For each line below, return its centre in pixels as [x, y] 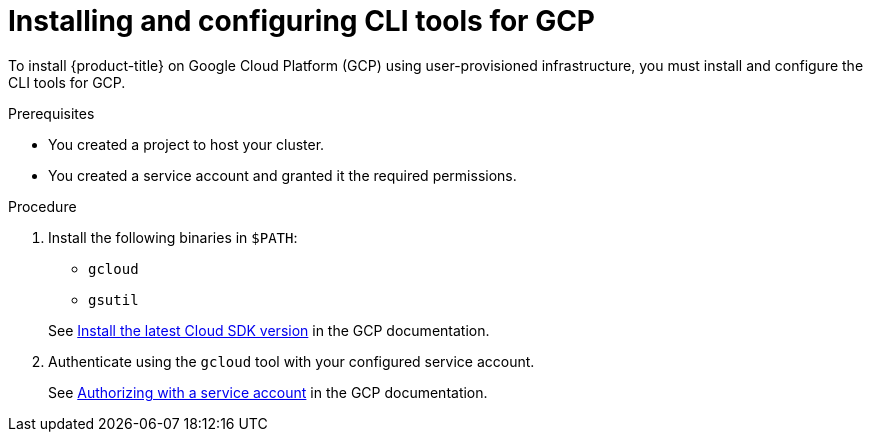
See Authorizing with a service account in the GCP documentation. [268, 392]
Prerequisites [51, 113]
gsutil [113, 299]
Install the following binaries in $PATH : [173, 237]
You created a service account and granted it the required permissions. [282, 175]
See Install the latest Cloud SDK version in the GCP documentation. [269, 330]
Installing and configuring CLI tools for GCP [302, 21]
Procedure [42, 206]
